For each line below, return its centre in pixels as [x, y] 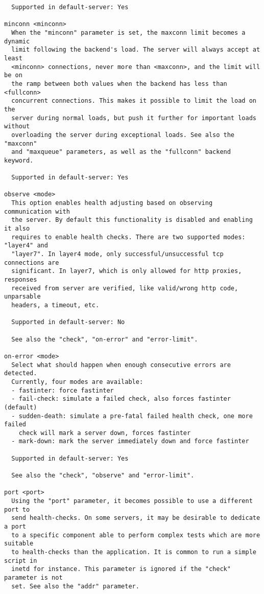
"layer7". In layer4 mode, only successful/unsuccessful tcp [117, 254]
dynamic [17, 41]
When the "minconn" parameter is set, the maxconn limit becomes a [128, 32]
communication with [37, 211]
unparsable [22, 297]
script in [21, 561]
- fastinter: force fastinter [63, 390]
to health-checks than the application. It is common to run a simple [134, 552]
